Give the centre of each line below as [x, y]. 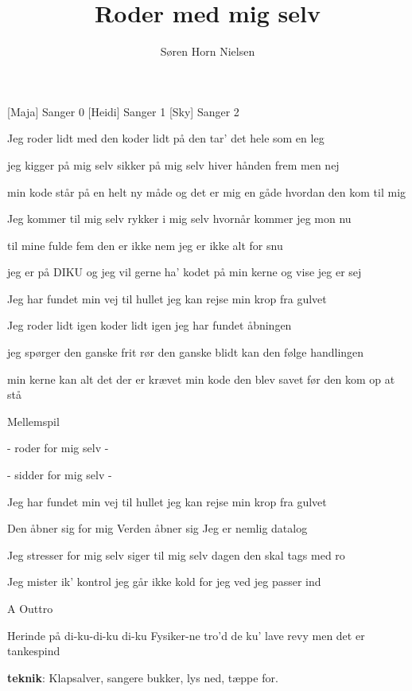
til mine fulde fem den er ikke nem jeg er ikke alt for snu [145, 245]
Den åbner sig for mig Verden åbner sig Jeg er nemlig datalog [157, 528]
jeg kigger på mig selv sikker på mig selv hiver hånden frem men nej [173, 164]
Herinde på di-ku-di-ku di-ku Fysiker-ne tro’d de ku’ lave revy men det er [186, 635]
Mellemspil [33, 421]
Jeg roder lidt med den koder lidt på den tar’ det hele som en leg [166, 138]
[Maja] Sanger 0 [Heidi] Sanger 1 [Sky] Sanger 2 [123, 111]
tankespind [34, 651]
